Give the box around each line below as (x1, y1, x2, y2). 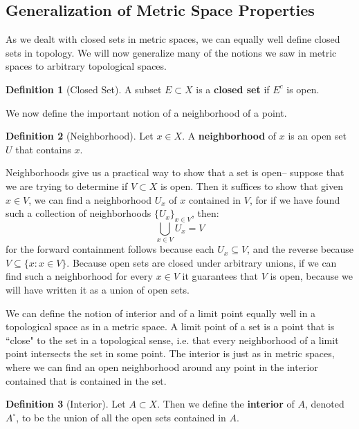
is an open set (288, 128, 347, 143)
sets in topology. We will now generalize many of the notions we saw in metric (6, 45, 337, 59)
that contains (15, 142, 71, 156)
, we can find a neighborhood (28, 192, 152, 207)
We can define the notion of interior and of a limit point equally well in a (6, 305, 316, 320)
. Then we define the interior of (157, 397, 295, 411)
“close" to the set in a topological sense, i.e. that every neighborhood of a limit (6, 332, 339, 347)
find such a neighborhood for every (6, 269, 153, 283)
